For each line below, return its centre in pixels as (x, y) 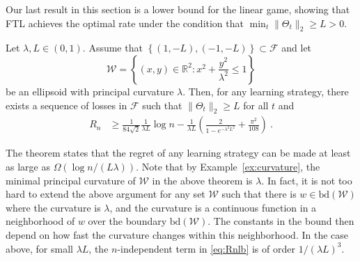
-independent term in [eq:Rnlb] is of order (206, 248)
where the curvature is (53, 207)
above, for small (39, 248)
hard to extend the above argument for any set (105, 194)
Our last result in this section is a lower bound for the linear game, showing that (178, 9)
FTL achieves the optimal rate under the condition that (125, 23)
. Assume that (112, 48)
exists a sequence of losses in (66, 105)
